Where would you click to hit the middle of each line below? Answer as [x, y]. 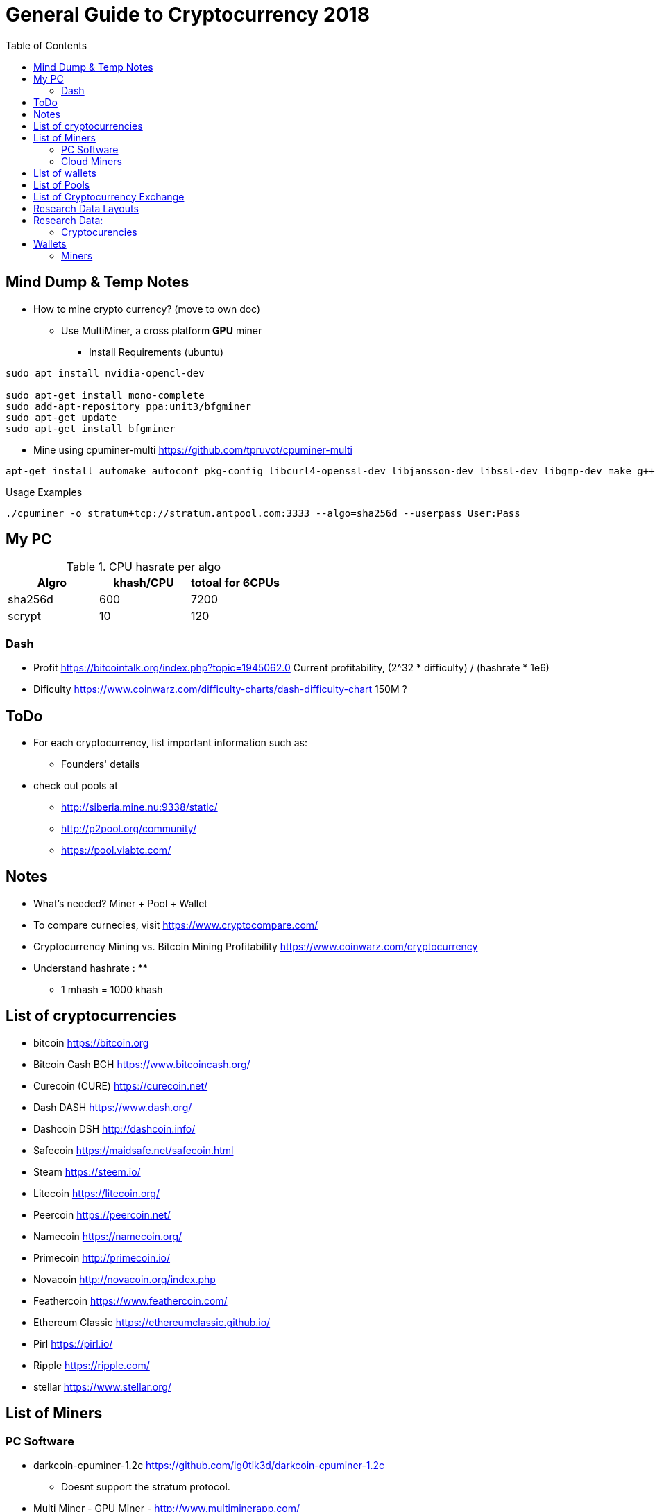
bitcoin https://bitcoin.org [91, 1042]
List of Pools [62, 184]
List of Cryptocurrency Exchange [109, 196]
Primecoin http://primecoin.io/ [102, 1257]
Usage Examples [44, 492]
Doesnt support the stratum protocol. [146, 1486]
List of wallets [65, 173]
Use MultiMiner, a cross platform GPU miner [162, 330]
